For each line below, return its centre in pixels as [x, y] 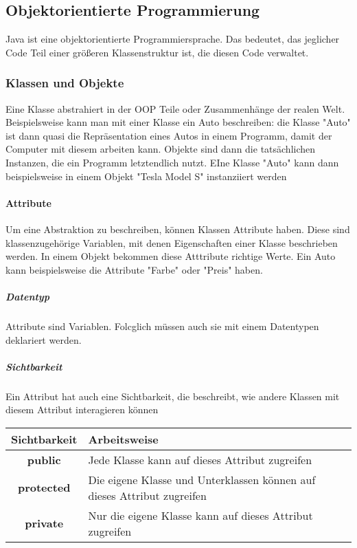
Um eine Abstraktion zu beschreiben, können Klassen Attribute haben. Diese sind [178, 229]
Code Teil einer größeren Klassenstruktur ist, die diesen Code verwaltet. [157, 52]
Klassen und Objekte [65, 83]
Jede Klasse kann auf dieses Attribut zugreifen [200, 459]
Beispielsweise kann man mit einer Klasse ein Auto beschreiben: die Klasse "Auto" [178, 122]
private [44, 523]
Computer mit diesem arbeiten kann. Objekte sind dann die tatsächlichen [161, 149]
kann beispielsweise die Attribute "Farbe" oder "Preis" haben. [134, 269]
